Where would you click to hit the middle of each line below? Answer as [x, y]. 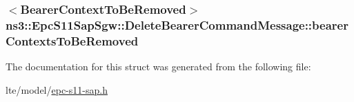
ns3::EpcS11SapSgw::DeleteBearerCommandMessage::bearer [177, 24]
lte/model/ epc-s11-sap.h [57, 89]
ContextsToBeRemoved [72, 40]
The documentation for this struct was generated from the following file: [158, 67]
